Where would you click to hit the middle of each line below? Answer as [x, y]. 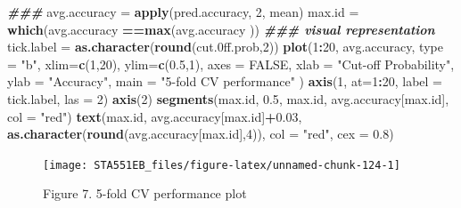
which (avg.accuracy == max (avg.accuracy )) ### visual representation [221, 29]
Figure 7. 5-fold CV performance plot [145, 193]
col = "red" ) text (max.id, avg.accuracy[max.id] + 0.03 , [155, 116]
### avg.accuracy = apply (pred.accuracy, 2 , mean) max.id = [183, 12]
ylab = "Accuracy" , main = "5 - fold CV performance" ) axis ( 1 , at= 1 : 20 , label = [225, 81]
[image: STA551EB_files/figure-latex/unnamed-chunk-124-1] [222, 165]
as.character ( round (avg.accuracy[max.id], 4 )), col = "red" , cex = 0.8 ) [201, 134]
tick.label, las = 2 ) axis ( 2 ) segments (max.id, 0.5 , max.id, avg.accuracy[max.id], [228, 98]
